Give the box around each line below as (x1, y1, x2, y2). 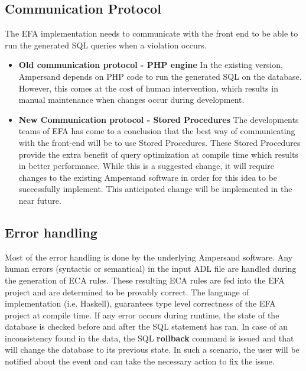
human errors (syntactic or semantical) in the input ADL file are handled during (5, 262, 297, 275)
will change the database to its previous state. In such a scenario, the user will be (5, 343, 300, 356)
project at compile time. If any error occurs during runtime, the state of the (5, 308, 279, 321)
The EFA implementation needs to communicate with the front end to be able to (5, 27, 298, 40)
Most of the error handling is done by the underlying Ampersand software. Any (5, 250, 293, 263)
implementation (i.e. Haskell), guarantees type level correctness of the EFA (5, 297, 276, 310)
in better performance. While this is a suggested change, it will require (18, 160, 274, 172)
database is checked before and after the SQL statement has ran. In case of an (5, 320, 288, 333)
